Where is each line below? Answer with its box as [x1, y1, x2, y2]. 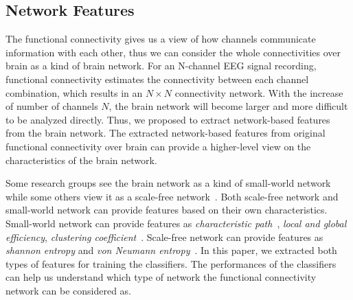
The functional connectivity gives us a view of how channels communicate [5, 32, 316, 46]
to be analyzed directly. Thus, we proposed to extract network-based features [5, 112, 330, 126]
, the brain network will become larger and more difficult [109, 99, 348, 113]
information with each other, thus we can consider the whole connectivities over [5, 45, 341, 59]
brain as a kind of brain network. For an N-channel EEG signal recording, [5, 58, 317, 73]
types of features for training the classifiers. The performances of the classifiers [5, 256, 337, 270]
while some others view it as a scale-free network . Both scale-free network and [5, 189, 339, 203]
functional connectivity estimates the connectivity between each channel [5, 71, 309, 86]
